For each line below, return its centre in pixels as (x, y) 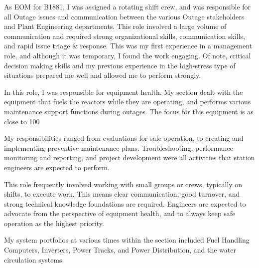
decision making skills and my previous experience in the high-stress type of (120, 65)
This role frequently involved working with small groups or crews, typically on (123, 184)
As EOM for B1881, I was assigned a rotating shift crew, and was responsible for (128, 6)
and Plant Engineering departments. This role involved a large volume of (115, 26)
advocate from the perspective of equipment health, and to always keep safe (120, 213)
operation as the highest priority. (54, 223)
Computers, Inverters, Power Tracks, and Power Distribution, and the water (120, 250)
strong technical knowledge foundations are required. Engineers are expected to (125, 203)
